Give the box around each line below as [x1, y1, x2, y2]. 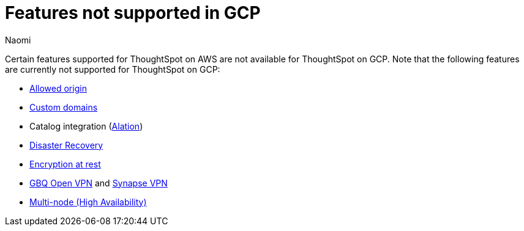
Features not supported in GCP [5, 2, 261, 23]
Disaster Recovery [29, 139, 103, 150]
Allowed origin [29, 82, 87, 94]
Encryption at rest [29, 158, 101, 169]
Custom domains [29, 101, 98, 112]
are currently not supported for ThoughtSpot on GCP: [5, 64, 220, 75]
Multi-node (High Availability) [29, 196, 147, 207]
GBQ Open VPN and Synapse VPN [29, 177, 168, 188]
